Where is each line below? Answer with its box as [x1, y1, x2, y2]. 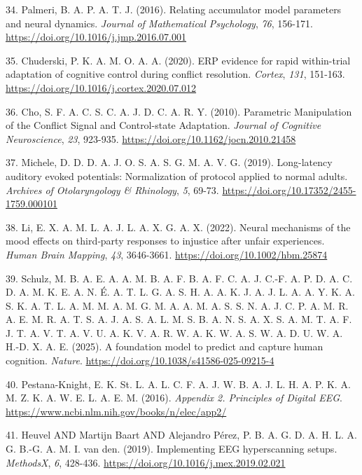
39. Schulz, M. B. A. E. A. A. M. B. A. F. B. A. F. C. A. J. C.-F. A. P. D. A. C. [6, 270, 353, 285]
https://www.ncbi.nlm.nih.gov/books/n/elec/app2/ [6, 404, 227, 418]
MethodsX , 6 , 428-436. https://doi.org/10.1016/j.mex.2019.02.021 [6, 455, 286, 469]
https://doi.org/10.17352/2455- [222, 182, 356, 197]
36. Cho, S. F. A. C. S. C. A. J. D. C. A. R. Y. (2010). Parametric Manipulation [6, 104, 352, 118]
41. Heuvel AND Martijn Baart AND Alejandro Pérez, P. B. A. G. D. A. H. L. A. [6, 427, 357, 442]
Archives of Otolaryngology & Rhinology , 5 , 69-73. [6, 182, 219, 197]
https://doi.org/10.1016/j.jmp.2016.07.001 [6, 29, 187, 44]
